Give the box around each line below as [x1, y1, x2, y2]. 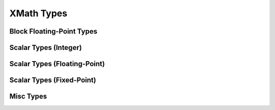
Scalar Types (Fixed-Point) [9, 76, 96, 85]
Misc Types [9, 92, 47, 101]
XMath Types [9, 8, 68, 19]
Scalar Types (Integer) [9, 43, 82, 52]
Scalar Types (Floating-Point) [9, 60, 105, 68]
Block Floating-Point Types [9, 27, 98, 36]
